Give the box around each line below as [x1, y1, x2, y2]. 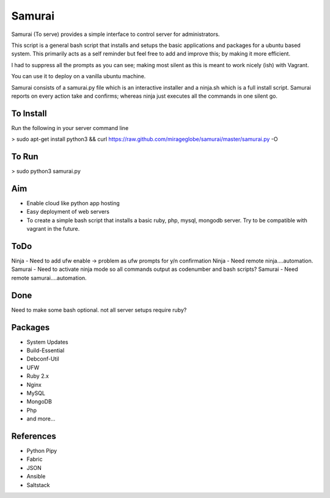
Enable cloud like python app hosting [26, 200, 120, 207]
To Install [11, 108, 47, 118]
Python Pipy [26, 447, 57, 455]
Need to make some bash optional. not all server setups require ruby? [11, 306, 187, 314]
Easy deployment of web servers [26, 208, 110, 215]
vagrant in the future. [26, 225, 80, 233]
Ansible [26, 473, 46, 480]
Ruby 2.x [26, 372, 49, 380]
